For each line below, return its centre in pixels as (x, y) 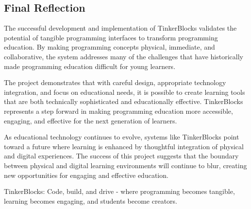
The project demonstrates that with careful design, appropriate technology (115, 82)
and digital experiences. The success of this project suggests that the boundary (121, 156)
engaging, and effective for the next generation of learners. (91, 120)
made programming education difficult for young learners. (90, 66)
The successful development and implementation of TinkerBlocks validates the (120, 28)
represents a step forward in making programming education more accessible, (118, 111)
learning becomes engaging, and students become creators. (91, 200)
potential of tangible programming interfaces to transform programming (111, 37)
